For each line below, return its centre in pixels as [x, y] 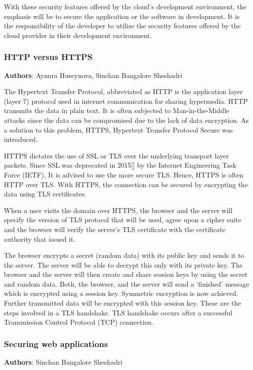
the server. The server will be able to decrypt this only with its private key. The [123, 264]
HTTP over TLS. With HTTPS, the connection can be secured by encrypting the [126, 184]
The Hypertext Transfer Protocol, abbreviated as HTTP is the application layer [124, 91]
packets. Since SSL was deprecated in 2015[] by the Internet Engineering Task [120, 165]
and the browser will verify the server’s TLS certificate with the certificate [115, 229]
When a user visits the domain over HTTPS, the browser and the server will [118, 210]
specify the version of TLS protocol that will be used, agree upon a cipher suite [123, 220]
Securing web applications [56, 343]
